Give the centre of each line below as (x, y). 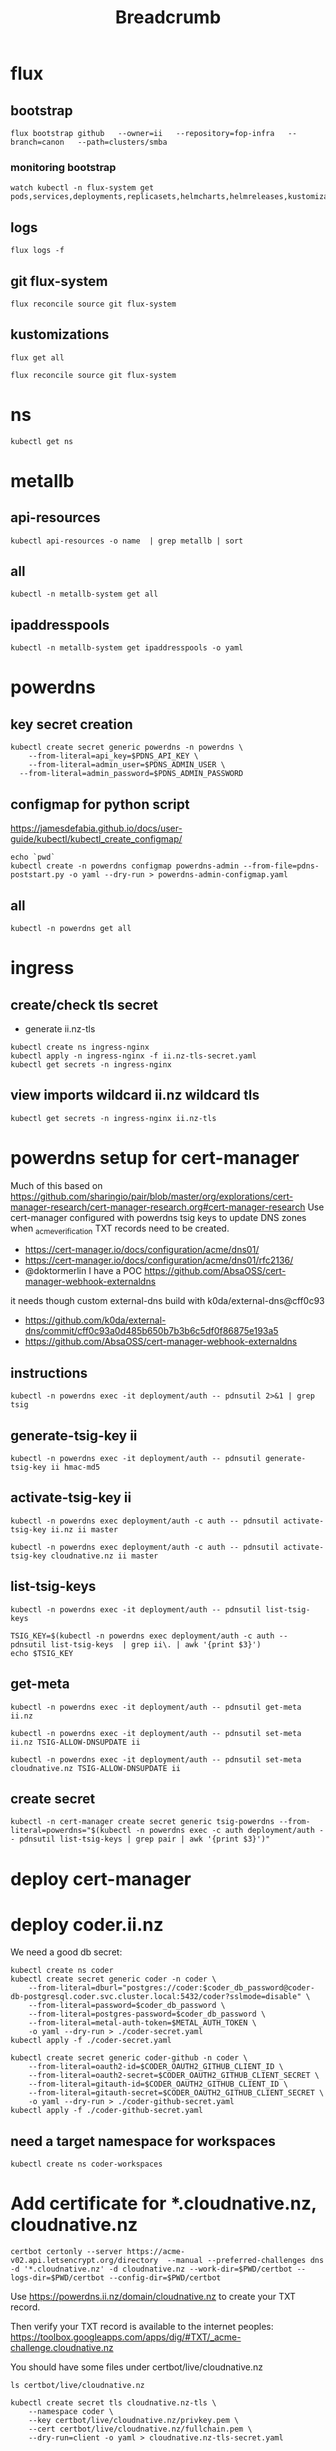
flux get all (37, 357)
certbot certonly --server (66, 2252)
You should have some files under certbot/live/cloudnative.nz (136, 2367)
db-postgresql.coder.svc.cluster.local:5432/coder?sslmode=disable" (156, 1997)
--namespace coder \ (71, 2412)
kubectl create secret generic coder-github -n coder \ (129, 2058)
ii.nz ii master (84, 1529)
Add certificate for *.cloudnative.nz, (163, 2203)
